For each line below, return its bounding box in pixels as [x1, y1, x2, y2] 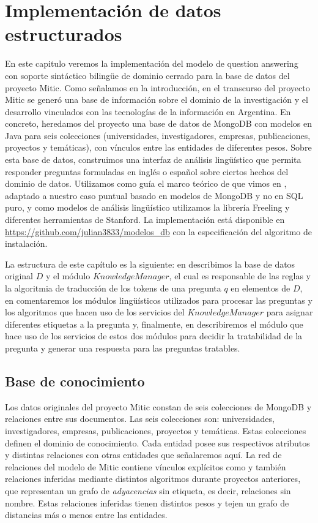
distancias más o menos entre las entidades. [5, 508, 168, 521]
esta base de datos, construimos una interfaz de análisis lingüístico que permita [5, 153, 301, 166]
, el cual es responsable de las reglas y [169, 269, 311, 282]
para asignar [266, 306, 313, 318]
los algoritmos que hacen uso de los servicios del [5, 306, 185, 318]
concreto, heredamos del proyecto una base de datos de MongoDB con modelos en [5, 117, 312, 130]
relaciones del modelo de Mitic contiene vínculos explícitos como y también [5, 460, 286, 473]
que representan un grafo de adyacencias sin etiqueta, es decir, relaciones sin [5, 484, 291, 497]
